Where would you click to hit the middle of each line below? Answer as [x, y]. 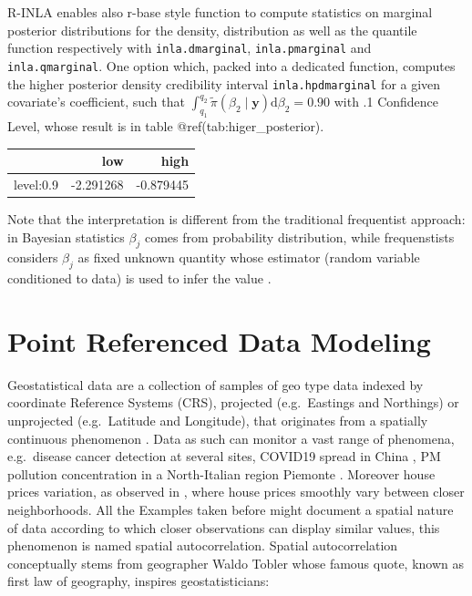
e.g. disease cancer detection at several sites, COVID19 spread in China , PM [224, 456]
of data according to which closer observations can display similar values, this [224, 527]
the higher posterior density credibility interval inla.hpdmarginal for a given [224, 83]
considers [33, 257]
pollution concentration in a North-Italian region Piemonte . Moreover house [221, 473]
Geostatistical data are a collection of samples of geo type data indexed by [215, 384]
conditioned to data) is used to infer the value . [139, 278]
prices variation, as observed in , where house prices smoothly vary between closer [236, 492]
